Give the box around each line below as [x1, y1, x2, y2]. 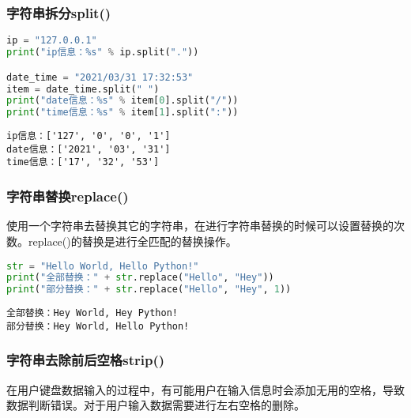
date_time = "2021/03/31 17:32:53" [6, 71, 194, 83]
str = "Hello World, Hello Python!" [6, 260, 199, 272]
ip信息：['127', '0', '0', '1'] [6, 130, 171, 142]
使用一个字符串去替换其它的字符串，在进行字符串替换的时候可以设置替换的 [6, 217, 394, 234]
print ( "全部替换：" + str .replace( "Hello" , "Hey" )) [6, 272, 274, 284]
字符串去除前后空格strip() [6, 350, 165, 370]
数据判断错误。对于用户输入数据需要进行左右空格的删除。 [6, 397, 305, 413]
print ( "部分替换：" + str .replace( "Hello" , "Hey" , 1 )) [6, 284, 292, 296]
